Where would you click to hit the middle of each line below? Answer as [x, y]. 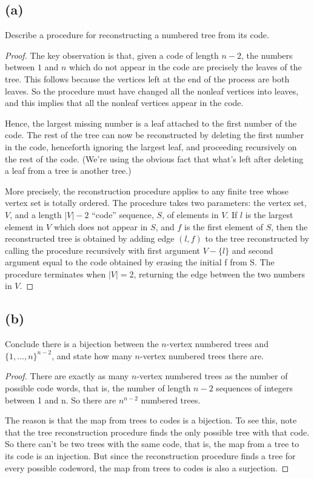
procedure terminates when [55, 274]
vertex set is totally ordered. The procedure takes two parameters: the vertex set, [156, 203]
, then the [289, 226]
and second [252, 250]
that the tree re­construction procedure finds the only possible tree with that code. [157, 432]
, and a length [36, 214]
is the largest [269, 214]
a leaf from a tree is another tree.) [68, 171]
